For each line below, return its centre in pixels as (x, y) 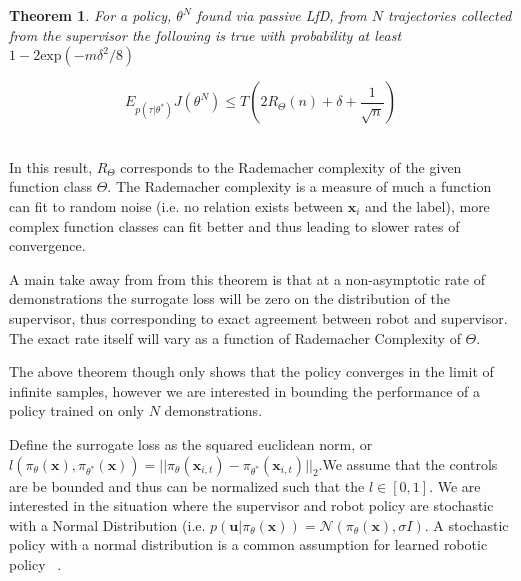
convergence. (47, 245)
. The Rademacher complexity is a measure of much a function (299, 186)
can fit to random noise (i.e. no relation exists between (176, 205)
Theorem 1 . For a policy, (90, 15)
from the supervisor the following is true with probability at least (205, 34)
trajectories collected (450, 15)
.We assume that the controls (408, 463)
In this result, (51, 166)
